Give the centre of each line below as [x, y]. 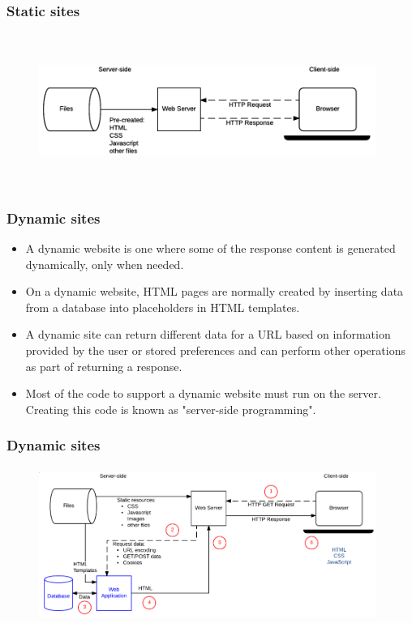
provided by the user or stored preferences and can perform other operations [215, 350]
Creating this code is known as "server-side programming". [171, 409]
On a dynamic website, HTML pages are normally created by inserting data [215, 291]
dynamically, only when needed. [105, 264]
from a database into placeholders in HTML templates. [163, 307]
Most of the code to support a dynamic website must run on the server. [203, 393]
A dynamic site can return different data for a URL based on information [208, 334]
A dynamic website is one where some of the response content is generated [210, 248]
